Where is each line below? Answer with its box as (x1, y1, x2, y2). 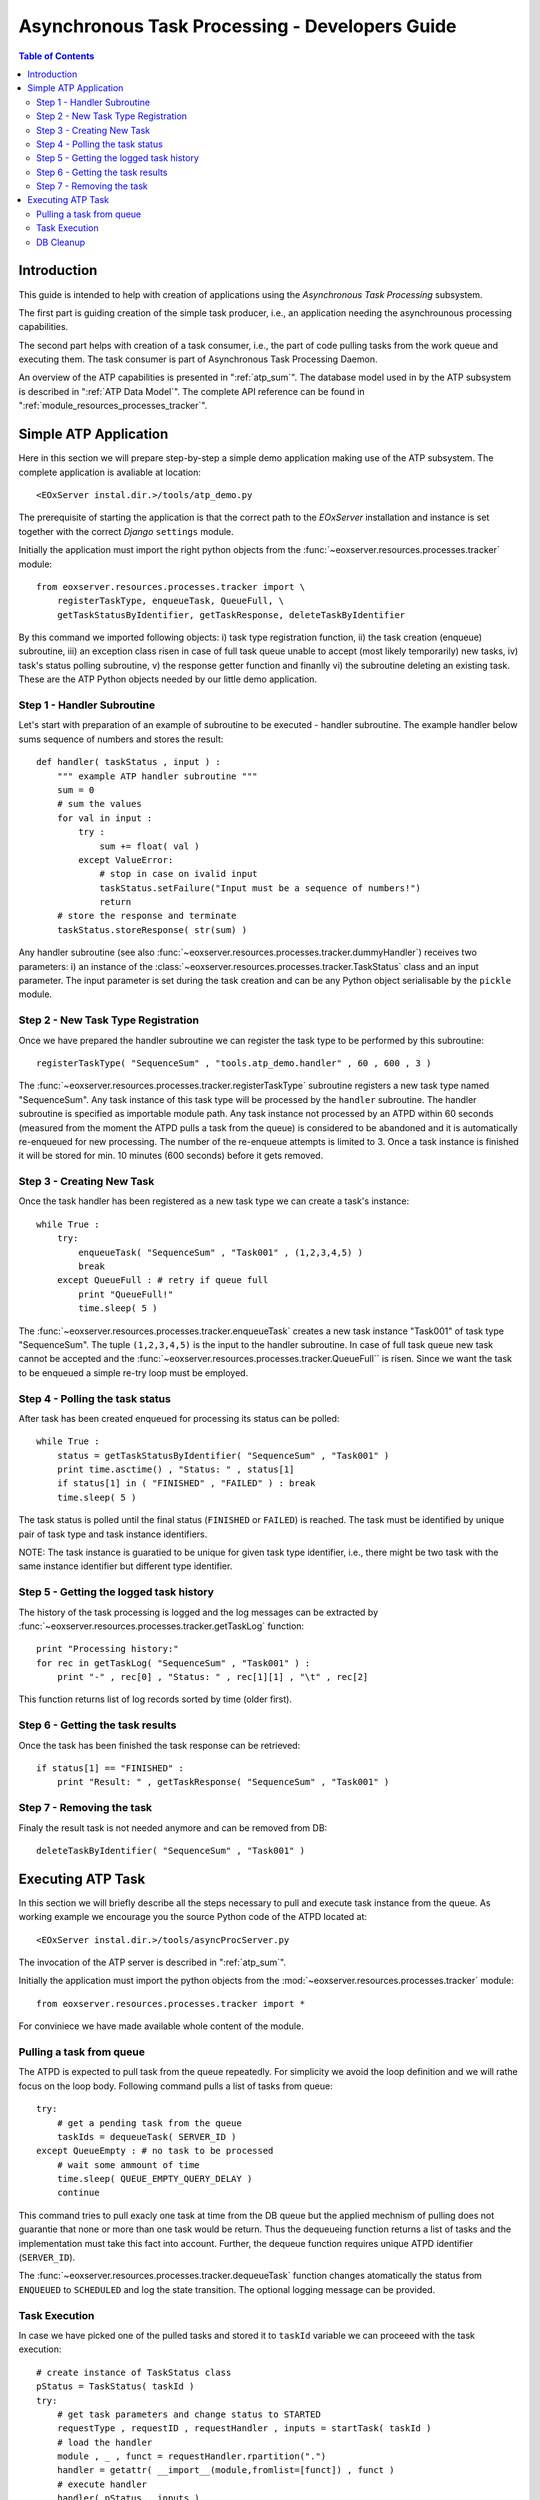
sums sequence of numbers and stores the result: (18, 733, 224, 745)
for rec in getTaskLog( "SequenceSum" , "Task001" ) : (36, 1657, 311, 1669)
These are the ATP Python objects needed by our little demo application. (18, 673, 318, 685)
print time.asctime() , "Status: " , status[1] (56, 1464, 295, 1475)
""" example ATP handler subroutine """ (56, 770, 259, 782)
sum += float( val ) (99, 840, 200, 852)
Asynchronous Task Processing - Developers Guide (18, 15, 457, 37)
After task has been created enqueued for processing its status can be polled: (18, 1412, 340, 1424)
